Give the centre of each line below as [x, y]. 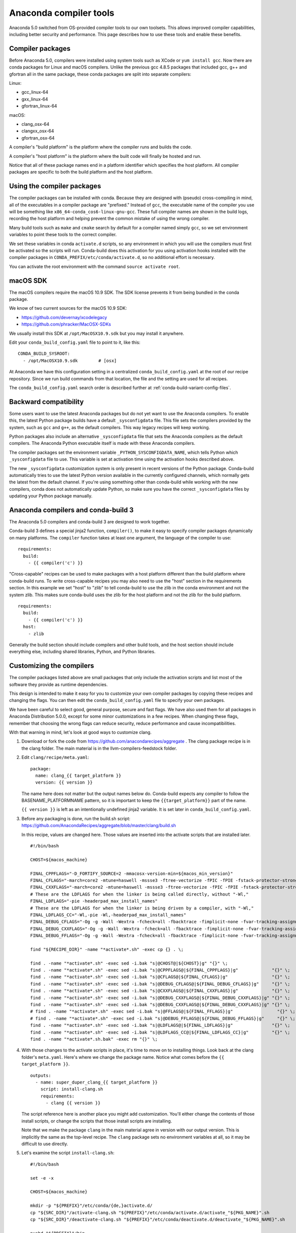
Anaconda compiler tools [62, 13]
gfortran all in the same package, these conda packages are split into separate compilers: [100, 74]
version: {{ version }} [64, 782]
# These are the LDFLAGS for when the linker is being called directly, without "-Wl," [140, 894]
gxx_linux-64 [35, 99]
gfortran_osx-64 [38, 138]
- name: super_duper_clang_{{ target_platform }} [96, 1082]
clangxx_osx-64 [38, 131]
